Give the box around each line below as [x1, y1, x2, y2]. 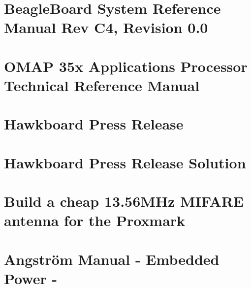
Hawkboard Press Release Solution [4, 152, 246, 172]
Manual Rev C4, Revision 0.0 [4, 17, 208, 37]
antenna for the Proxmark [4, 210, 186, 230]
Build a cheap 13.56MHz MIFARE [4, 191, 244, 211]
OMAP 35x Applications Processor [4, 56, 248, 76]
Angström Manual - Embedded [4, 249, 220, 269]
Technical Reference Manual [4, 75, 200, 95]
